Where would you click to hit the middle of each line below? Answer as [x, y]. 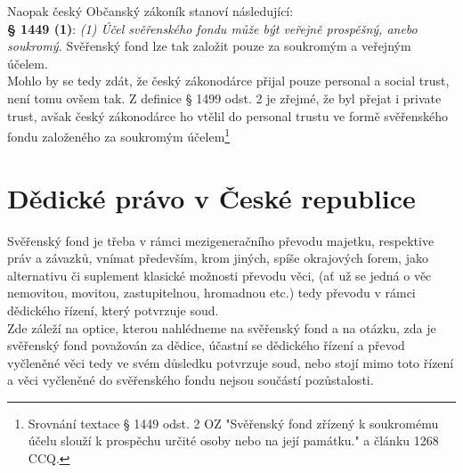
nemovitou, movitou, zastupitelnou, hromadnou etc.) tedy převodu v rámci [211, 293]
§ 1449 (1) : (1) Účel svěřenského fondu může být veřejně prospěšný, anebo [212, 28]
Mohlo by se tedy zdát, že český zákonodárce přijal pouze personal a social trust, [228, 81]
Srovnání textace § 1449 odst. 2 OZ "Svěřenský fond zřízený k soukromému [233, 423]
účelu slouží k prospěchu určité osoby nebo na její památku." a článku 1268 [233, 440]
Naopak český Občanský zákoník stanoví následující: [150, 11]
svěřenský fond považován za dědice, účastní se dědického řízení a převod [206, 345]
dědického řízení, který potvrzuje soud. [113, 310]
